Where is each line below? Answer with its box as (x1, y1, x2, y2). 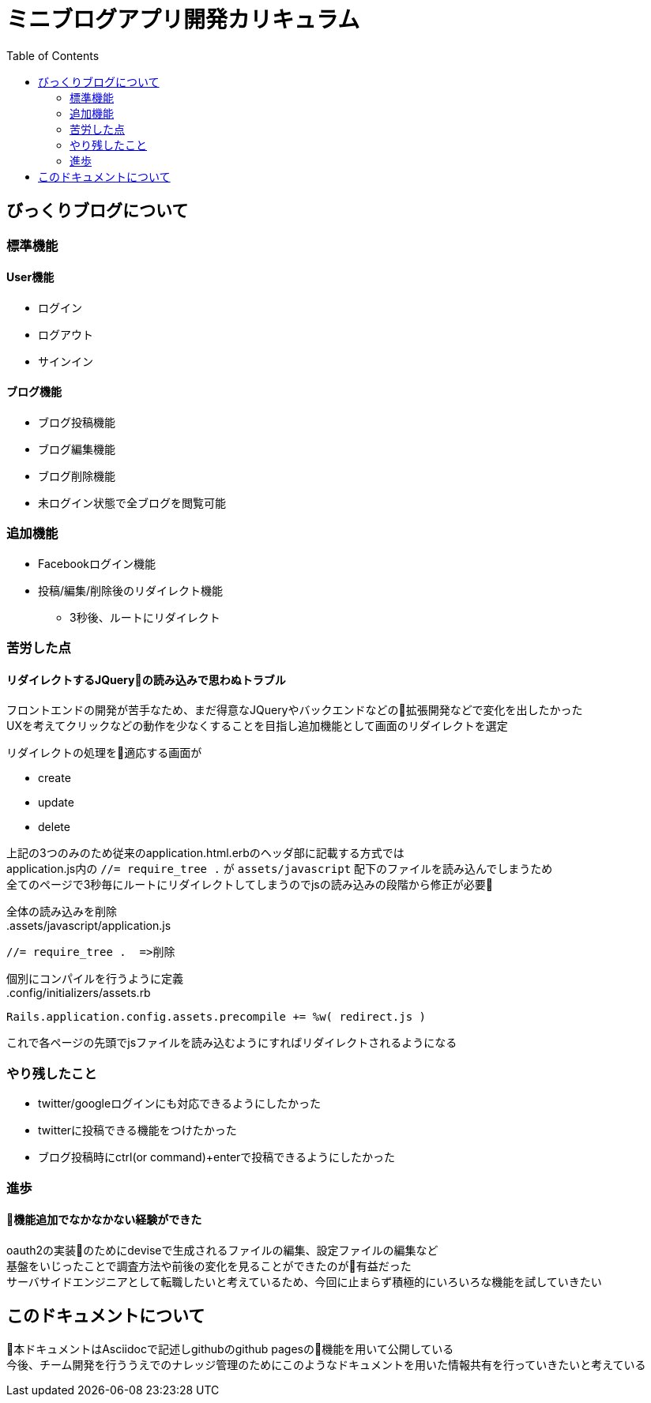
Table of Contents (6, 48, 100, 62)
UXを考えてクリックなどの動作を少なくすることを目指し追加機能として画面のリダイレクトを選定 (6, 719, 508, 733)
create (38, 771, 71, 785)
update (38, 796, 74, 810)
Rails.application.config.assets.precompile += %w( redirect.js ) (6, 1010, 427, 1024)
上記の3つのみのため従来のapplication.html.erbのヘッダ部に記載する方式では (6, 846, 405, 860)
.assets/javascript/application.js (6, 919, 171, 933)
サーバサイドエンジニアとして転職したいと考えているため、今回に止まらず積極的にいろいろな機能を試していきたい (6, 1274, 602, 1288)
